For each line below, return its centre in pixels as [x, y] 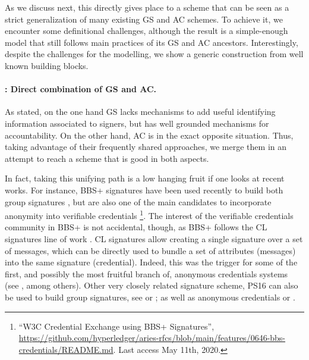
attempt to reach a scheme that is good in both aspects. [107, 158]
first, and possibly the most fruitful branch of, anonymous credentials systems [146, 273]
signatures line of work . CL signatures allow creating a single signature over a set [154, 238]
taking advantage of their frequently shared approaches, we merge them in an [146, 147]
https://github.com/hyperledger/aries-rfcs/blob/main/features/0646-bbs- [152, 338]
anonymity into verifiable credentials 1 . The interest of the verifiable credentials [149, 215]
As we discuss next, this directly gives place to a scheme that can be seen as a [147, 7]
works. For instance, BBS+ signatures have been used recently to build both [144, 190]
